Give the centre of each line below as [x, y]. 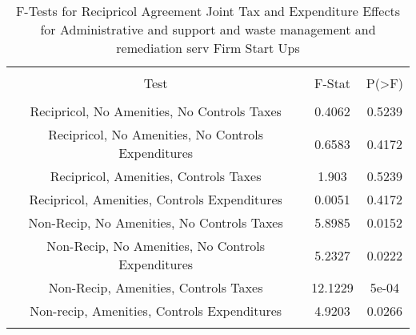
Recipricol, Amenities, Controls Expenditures [156, 199]
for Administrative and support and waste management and [208, 29]
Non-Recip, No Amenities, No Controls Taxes [156, 222]
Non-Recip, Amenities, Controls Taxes [156, 287]
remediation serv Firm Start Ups [208, 48]
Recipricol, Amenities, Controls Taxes [156, 176]
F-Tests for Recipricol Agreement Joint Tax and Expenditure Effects [208, 11]
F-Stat [332, 83]
